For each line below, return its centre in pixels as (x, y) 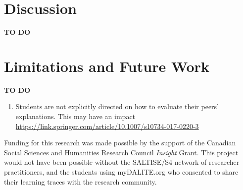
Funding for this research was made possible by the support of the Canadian (120, 143)
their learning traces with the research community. (80, 181)
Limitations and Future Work (107, 66)
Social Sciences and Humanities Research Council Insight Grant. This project (121, 152)
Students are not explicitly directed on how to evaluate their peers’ (117, 106)
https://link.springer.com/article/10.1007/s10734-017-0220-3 (107, 126)
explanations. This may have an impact (75, 116)
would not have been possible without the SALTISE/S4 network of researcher (122, 162)
